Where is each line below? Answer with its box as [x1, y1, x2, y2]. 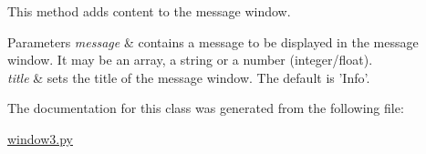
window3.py [7, 128, 73, 148]
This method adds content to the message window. [7, 2, 291, 20]
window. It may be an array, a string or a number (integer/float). [7, 50, 373, 69]
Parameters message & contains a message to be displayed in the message [7, 32, 419, 51]
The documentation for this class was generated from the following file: [7, 98, 404, 118]
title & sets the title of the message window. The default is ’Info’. [7, 67, 370, 87]
